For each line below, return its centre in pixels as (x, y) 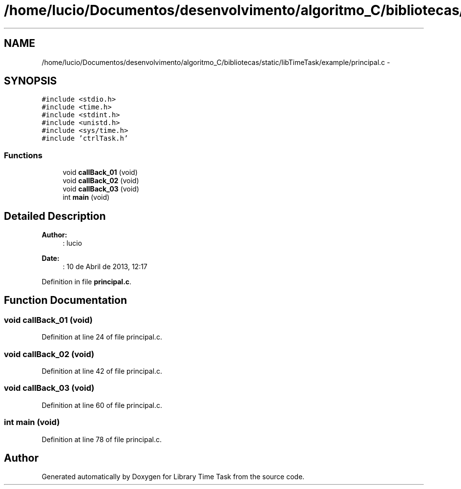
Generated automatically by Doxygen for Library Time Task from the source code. (173, 477)
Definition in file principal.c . (87, 282)
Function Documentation (65, 300)
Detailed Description (55, 216)
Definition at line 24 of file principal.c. (102, 337)
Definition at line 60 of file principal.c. (102, 405)
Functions (23, 155)
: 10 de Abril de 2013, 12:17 (105, 267)
